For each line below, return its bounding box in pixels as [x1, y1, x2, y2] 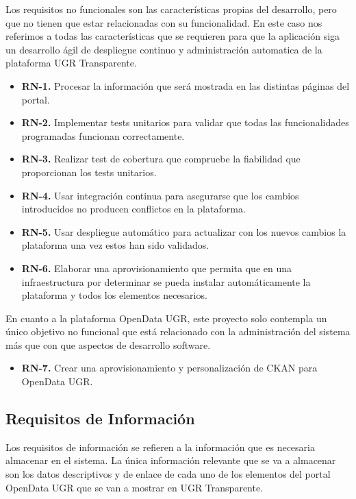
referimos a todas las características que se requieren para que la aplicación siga [5, 29, 340, 43]
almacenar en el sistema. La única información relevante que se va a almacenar [5, 453, 336, 467]
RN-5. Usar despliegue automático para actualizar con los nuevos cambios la [21, 224, 346, 239]
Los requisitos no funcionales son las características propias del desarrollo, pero [5, 2, 337, 16]
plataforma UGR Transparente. [5, 56, 137, 70]
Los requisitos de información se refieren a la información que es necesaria [5, 439, 315, 454]
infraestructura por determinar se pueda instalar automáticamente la [21, 274, 311, 289]
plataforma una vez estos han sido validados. [21, 238, 209, 252]
